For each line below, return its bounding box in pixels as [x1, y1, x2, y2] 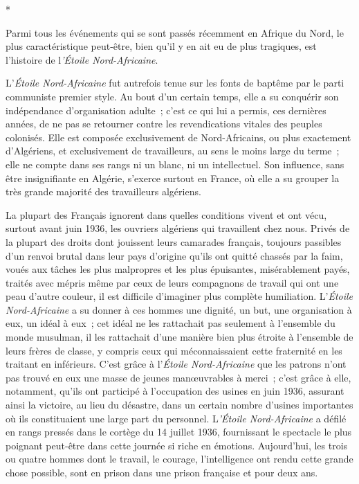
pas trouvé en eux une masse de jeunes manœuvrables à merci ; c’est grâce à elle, [6, 370, 351, 384]
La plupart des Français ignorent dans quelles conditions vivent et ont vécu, [6, 207, 327, 222]
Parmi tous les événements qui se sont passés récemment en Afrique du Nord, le [6, 25, 344, 39]
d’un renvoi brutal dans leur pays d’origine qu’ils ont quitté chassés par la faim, [6, 248, 343, 262]
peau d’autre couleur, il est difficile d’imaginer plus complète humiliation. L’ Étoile [6, 289, 353, 303]
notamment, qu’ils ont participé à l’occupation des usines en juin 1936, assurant [6, 384, 344, 398]
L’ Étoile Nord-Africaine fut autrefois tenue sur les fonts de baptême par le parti [6, 75, 344, 90]
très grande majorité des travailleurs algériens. [6, 184, 201, 199]
